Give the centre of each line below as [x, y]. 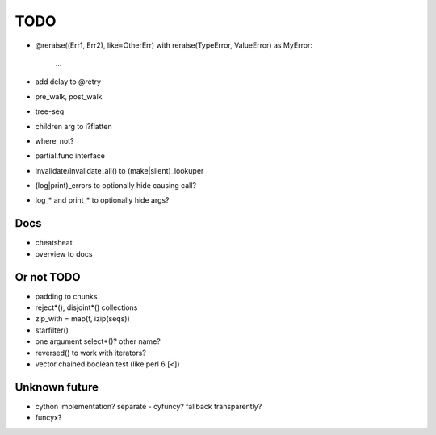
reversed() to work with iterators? [91, 353]
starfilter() [52, 330]
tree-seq [50, 111]
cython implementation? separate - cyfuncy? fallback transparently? [149, 406]
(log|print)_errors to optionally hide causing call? [116, 186]
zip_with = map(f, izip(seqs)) [83, 319]
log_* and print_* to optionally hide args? [102, 200]
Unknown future [57, 387]
